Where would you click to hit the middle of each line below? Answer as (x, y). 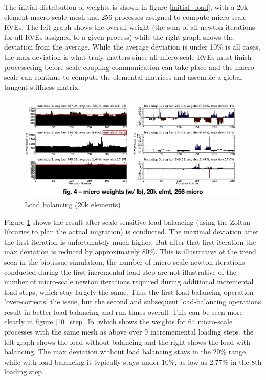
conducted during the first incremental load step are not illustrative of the (120, 271)
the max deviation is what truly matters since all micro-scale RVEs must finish (128, 56)
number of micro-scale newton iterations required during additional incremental (129, 282)
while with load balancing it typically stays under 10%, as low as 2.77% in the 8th (133, 361)
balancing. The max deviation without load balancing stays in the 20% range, (126, 352)
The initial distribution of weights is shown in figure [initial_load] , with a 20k (126, 7)
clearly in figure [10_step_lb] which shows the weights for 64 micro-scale (118, 322)
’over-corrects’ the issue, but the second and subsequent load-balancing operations (133, 302)
